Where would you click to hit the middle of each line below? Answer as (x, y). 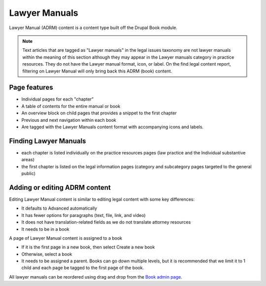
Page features (31, 88)
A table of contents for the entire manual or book (71, 106)
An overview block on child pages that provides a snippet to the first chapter (99, 113)
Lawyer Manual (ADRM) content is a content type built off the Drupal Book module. (93, 28)
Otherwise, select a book (47, 254)
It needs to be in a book (45, 229)
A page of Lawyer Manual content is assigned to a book (66, 238)
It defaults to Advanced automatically (59, 208)
